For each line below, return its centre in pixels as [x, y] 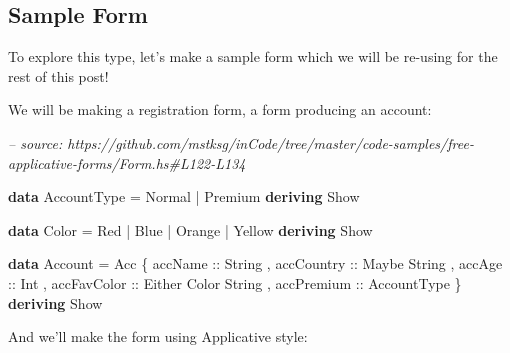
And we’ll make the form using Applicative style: [158, 336]
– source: [35, 142]
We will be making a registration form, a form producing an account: [220, 109]
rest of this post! [58, 75]
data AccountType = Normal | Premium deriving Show [184, 196]
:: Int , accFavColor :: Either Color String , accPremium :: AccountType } [235, 282]
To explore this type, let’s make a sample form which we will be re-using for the [253, 56]
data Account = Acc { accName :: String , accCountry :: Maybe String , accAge [255, 263]
